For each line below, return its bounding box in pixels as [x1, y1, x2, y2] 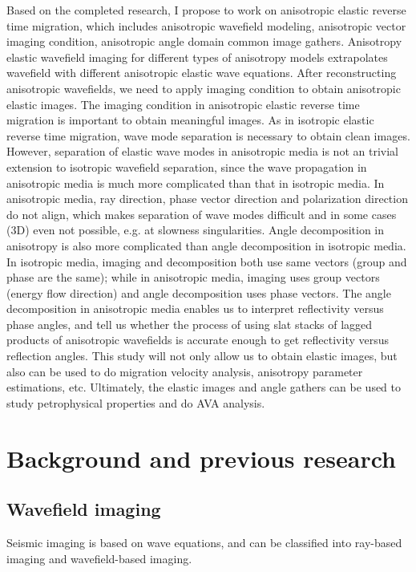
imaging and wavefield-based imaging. [6, 550, 192, 566]
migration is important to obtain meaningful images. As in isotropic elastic [6, 112, 374, 128]
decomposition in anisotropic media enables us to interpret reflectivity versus [6, 300, 384, 317]
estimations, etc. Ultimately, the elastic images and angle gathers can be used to [6, 379, 402, 396]
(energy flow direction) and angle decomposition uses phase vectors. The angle [6, 284, 391, 301]
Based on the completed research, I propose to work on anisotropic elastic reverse [6, 2, 406, 18]
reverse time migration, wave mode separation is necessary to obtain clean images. [6, 127, 410, 144]
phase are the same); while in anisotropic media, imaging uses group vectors [6, 269, 380, 286]
